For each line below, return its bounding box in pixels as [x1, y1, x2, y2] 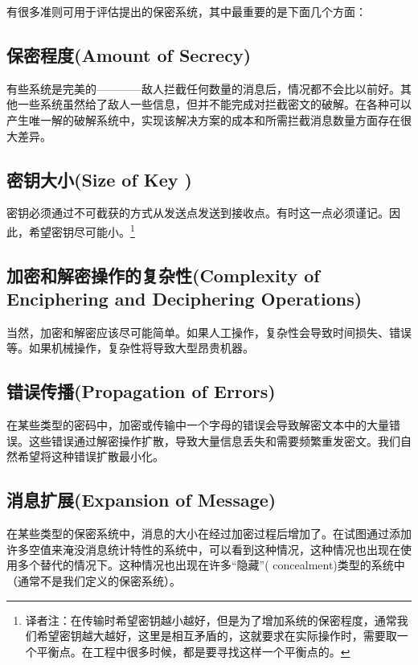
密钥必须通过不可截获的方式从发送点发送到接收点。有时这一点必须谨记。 [6, 204, 389, 221]
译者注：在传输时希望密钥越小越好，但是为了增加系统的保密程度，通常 [25, 611, 397, 628]
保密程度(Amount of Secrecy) [6, 42, 252, 67]
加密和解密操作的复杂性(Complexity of [6, 262, 320, 287]
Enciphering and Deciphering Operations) [6, 286, 363, 310]
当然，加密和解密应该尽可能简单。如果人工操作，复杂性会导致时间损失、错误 [6, 323, 412, 340]
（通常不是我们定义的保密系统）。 [6, 572, 181, 589]
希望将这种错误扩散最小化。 [17, 448, 164, 465]
